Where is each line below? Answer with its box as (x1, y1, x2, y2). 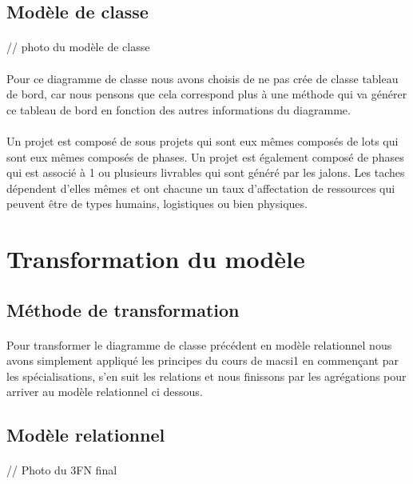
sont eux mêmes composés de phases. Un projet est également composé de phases (6, 148, 404, 165)
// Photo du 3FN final (6, 462, 117, 478)
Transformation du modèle (6, 242, 305, 275)
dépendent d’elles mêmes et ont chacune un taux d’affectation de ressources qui (6, 179, 395, 196)
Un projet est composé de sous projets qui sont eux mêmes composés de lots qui (6, 132, 399, 149)
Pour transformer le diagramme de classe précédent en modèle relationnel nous (6, 336, 392, 353)
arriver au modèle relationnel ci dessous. (6, 383, 203, 400)
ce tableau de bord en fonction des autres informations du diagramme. (6, 101, 351, 118)
